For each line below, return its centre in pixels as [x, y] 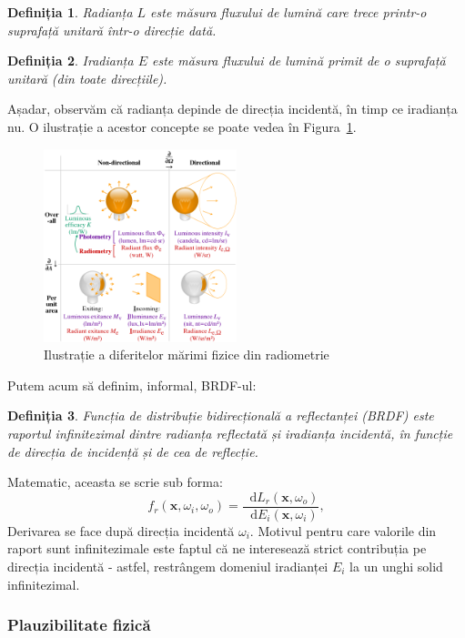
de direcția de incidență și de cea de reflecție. [133, 451]
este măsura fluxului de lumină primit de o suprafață [299, 61]
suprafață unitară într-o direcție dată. [112, 30]
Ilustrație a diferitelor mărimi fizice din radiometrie [187, 354]
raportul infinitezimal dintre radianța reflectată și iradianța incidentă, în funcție [230, 433]
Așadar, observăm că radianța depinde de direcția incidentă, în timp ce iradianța [232, 109]
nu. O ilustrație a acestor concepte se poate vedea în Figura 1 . [182, 126]
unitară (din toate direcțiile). [87, 78]
